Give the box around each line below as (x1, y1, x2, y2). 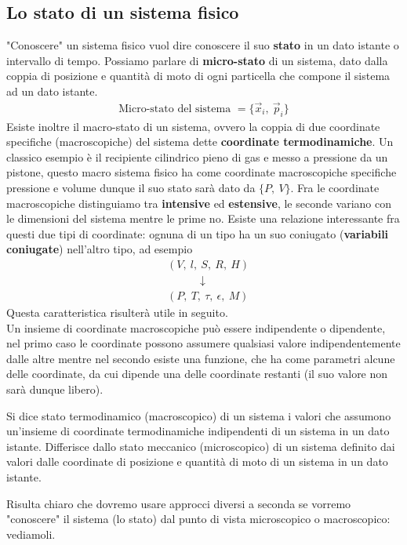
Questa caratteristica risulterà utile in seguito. (6, 304, 228, 321)
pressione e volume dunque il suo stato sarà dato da (6, 180, 256, 195)
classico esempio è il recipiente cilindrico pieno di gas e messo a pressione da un (6, 148, 388, 165)
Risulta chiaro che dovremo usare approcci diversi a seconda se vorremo (6, 495, 351, 511)
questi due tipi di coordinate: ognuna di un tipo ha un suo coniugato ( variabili (6, 225, 389, 242)
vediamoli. (6, 525, 56, 542)
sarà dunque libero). (6, 381, 104, 398)
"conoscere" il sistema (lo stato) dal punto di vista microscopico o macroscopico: (6, 510, 391, 527)
